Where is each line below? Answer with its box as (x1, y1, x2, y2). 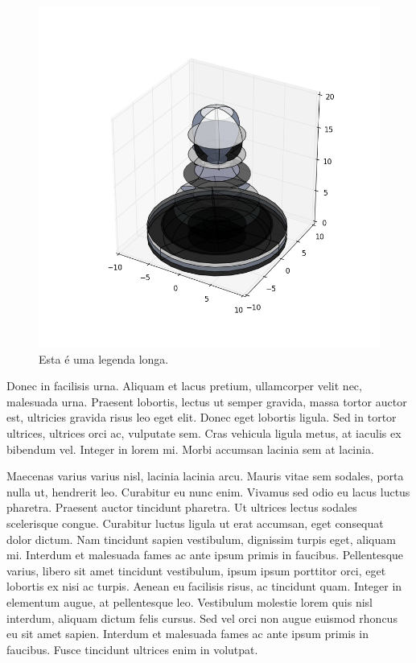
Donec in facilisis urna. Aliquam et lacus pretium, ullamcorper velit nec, (6, 377, 362, 394)
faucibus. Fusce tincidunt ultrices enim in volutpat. (6, 640, 258, 657)
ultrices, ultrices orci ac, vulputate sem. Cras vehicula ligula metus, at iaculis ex (6, 424, 402, 441)
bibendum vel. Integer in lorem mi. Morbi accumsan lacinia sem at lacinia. (6, 440, 374, 457)
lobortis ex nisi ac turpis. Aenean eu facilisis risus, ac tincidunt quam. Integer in (6, 578, 402, 595)
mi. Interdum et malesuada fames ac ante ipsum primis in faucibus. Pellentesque (6, 546, 404, 563)
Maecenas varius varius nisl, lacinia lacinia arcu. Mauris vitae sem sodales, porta (6, 467, 404, 484)
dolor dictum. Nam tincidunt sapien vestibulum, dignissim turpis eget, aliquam (6, 530, 396, 547)
